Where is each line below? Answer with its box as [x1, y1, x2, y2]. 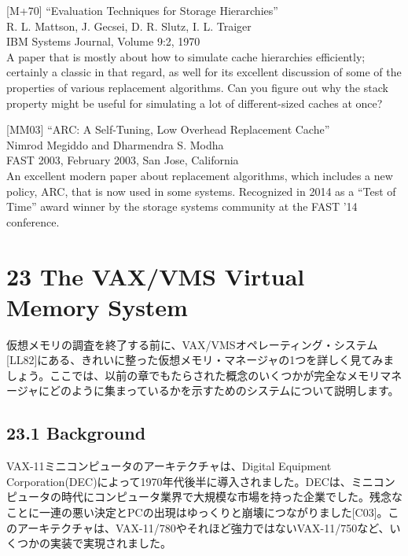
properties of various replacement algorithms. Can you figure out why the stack [6, 79, 388, 95]
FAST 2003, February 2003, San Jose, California [6, 152, 239, 168]
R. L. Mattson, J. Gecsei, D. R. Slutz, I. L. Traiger [6, 17, 252, 34]
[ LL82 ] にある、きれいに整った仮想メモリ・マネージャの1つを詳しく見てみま [6, 352, 395, 368]
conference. [6, 213, 60, 230]
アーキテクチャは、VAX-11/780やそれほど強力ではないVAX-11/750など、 [17, 519, 390, 536]
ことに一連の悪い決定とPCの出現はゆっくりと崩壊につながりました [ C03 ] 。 [6, 503, 388, 520]
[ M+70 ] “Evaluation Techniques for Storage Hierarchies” [6, 2, 278, 18]
